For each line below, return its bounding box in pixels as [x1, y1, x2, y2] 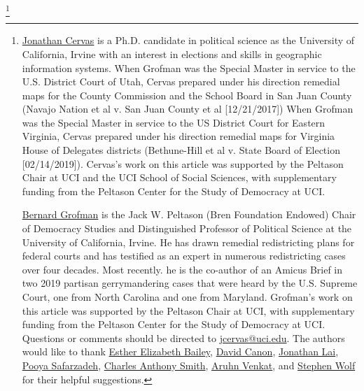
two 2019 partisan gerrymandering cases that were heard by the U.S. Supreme [22, 276, 358, 290]
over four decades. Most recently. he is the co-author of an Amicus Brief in [22, 262, 343, 276]
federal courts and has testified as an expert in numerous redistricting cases [22, 248, 346, 263]
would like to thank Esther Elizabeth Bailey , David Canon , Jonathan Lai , [22, 344, 339, 359]
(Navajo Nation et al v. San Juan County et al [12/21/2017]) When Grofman [22, 101, 353, 116]
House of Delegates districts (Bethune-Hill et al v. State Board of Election [22, 143, 340, 157]
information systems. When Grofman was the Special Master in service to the [22, 60, 356, 75]
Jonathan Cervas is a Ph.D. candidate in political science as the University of [22, 33, 355, 48]
